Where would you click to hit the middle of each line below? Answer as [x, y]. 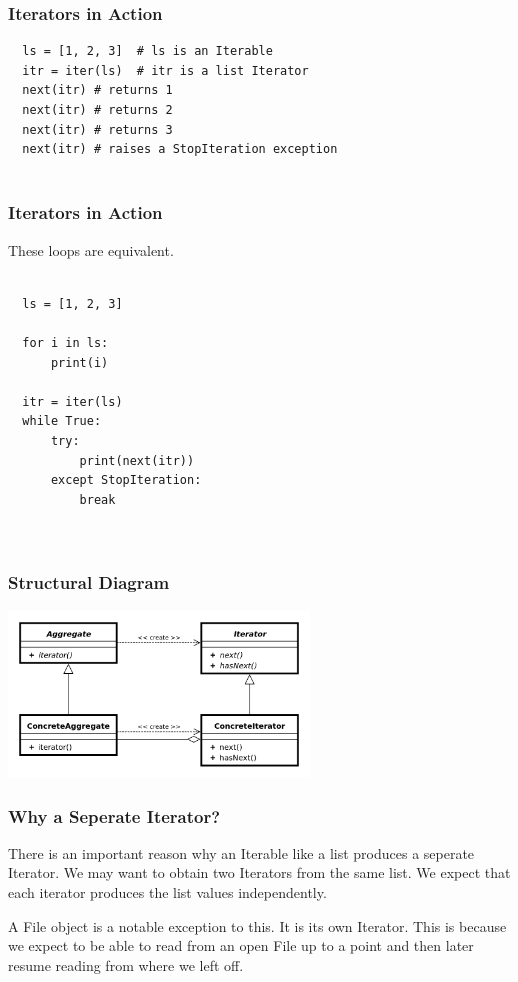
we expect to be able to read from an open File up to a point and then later [241, 945]
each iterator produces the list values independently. [167, 892]
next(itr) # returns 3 [97, 129]
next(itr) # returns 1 [97, 90]
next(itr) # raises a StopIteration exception [180, 149]
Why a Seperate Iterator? [114, 815]
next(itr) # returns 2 [97, 110]
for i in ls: [65, 342]
